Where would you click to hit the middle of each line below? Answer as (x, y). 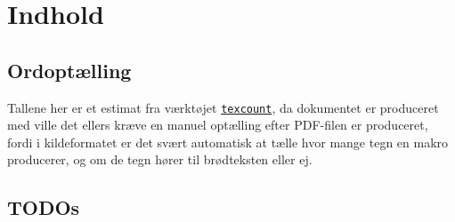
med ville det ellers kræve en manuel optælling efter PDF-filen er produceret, (218, 125)
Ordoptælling (69, 70)
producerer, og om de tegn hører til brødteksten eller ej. (160, 159)
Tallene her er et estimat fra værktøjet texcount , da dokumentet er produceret (223, 107)
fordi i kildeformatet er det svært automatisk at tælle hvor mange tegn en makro (228, 142)
